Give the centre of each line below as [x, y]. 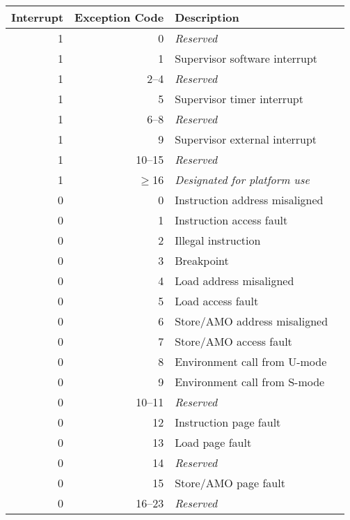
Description [207, 17]
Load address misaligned [234, 281]
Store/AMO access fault [233, 341]
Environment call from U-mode [251, 361]
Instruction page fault [228, 422]
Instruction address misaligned [249, 200]
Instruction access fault [231, 220]
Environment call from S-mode [250, 382]
